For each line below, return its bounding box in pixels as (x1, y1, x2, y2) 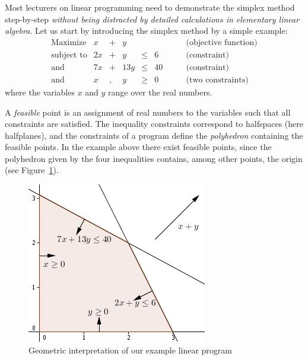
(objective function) (186, 38, 258, 47)
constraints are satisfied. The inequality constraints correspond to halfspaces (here (5, 117, 303, 130)
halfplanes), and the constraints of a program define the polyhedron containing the (5, 129, 303, 141)
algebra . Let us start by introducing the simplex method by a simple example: (5, 24, 288, 37)
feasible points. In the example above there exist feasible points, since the (5, 141, 272, 153)
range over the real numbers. (108, 85, 212, 98)
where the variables (5, 85, 75, 98)
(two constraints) (186, 75, 249, 84)
